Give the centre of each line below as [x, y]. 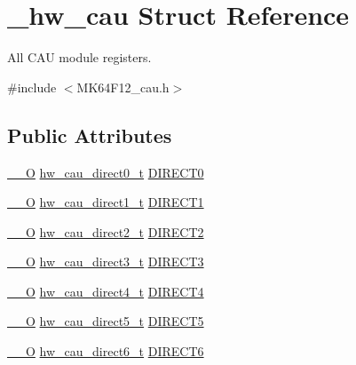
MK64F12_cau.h [123, 87]
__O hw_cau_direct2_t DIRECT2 [106, 231]
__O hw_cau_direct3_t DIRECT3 [106, 262]
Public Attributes [90, 135]
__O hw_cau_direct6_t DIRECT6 [106, 351]
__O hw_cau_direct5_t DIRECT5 [106, 321]
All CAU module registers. [79, 57]
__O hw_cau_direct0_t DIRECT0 [106, 172]
